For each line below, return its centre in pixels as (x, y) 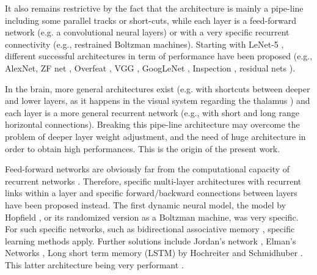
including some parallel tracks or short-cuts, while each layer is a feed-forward (151, 20)
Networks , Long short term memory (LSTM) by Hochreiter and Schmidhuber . (154, 253)
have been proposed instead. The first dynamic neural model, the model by (146, 204)
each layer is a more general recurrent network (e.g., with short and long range (152, 112)
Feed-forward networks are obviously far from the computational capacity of (148, 169)
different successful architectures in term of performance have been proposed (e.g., (159, 56)
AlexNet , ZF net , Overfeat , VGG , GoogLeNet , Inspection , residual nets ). (150, 68)
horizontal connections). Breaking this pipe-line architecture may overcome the (152, 124)
